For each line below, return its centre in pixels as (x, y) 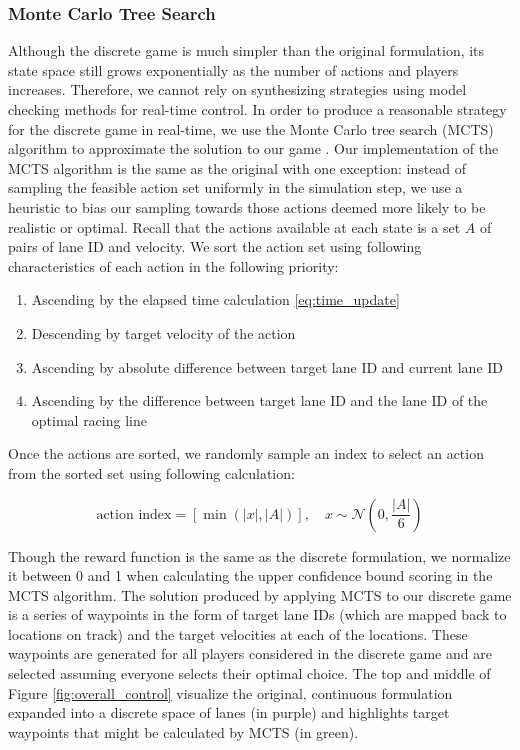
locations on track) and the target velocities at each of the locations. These (238, 633)
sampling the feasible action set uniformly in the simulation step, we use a (235, 187)
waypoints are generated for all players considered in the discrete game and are (250, 653)
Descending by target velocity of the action (163, 332)
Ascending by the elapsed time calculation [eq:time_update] (215, 299)
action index (134, 514)
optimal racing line (89, 419)
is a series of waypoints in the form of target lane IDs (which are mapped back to (257, 614)
